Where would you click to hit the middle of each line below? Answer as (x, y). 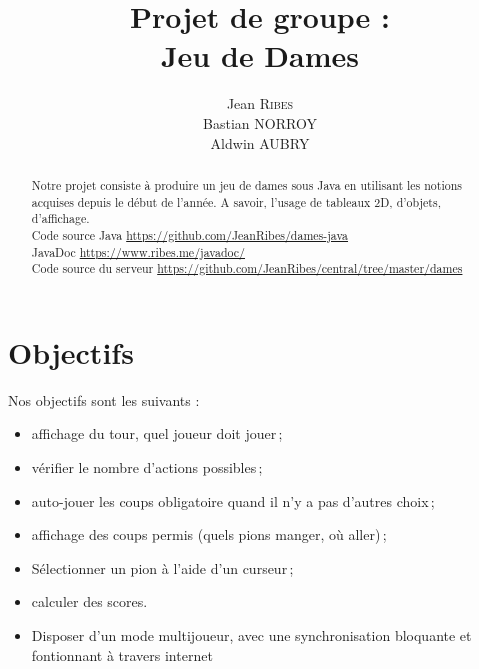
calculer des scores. (89, 601)
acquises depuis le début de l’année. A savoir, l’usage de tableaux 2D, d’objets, (236, 201)
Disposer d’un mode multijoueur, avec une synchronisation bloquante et (251, 634)
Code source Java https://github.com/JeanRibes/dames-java (190, 234)
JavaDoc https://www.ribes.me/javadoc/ (138, 251)
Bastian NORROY (260, 122)
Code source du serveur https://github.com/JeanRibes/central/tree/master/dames (247, 268)
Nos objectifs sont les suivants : (104, 399)
